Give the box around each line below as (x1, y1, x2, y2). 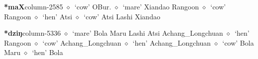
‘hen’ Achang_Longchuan (132, 37, 211, 48)
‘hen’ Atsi (42, 11, 72, 21)
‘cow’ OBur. (74, 1, 112, 11)
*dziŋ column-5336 (4, 28, 61, 38)
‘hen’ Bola (32, 47, 63, 58)
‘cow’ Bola (222, 37, 254, 48)
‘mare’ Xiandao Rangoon (123, 1, 199, 11)
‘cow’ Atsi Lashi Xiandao (84, 11, 160, 21)
